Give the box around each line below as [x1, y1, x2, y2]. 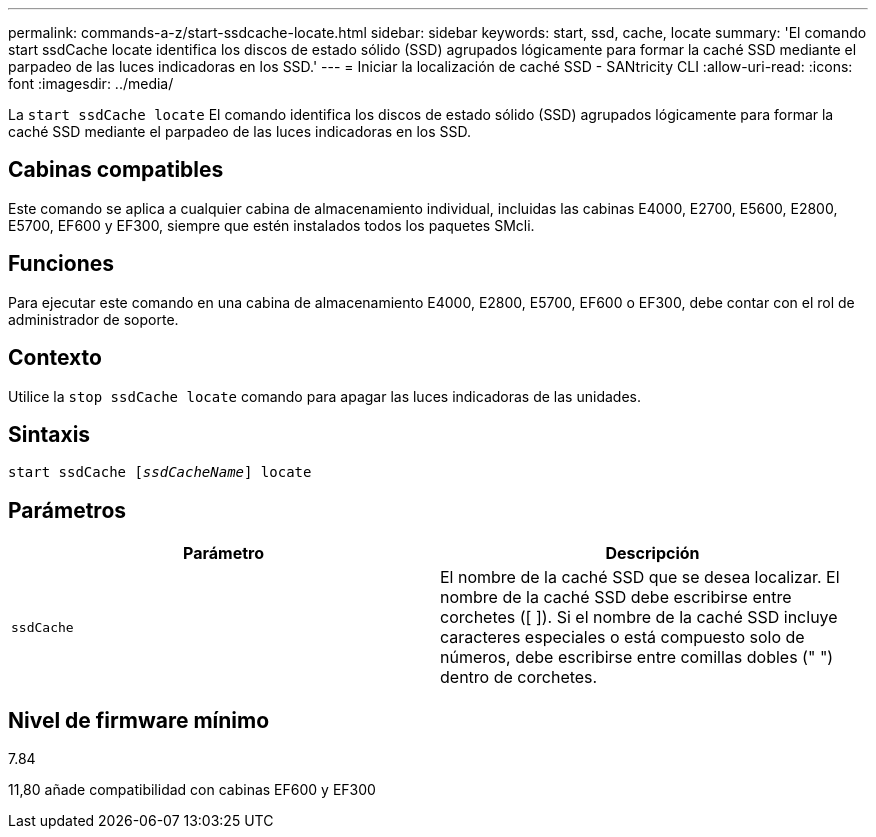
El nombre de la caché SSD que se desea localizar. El [440, 567, 840, 588]
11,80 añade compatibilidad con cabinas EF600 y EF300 [8, 781, 376, 799]
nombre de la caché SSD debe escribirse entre [440, 587, 792, 608]
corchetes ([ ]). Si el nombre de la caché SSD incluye [440, 607, 838, 628]
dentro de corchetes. [440, 667, 598, 688]
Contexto [8, 345, 102, 371]
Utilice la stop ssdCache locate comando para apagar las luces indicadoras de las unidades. [8, 387, 641, 405]
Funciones [8, 251, 115, 277]
